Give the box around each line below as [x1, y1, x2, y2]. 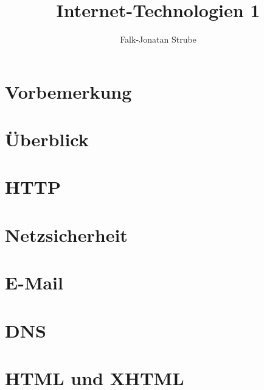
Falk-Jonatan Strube [120, 33, 196, 46]
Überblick [5, 127, 89, 152]
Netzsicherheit [5, 222, 128, 247]
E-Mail [5, 270, 63, 295]
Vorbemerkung [5, 79, 132, 104]
